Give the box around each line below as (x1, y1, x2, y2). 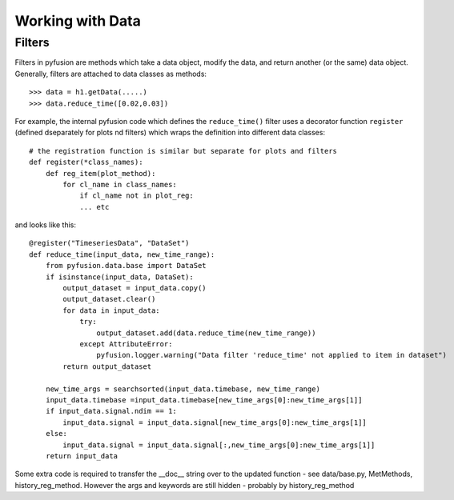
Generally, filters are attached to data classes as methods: (14, 69, 207, 78)
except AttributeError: (79, 339, 173, 348)
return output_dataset (62, 362, 152, 371)
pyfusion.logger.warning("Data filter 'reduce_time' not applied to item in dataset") (96, 350, 448, 360)
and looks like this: (14, 220, 76, 230)
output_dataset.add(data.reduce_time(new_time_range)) (96, 328, 316, 338)
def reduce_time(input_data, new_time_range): (29, 250, 215, 259)
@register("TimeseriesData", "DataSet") (29, 238, 190, 248)
